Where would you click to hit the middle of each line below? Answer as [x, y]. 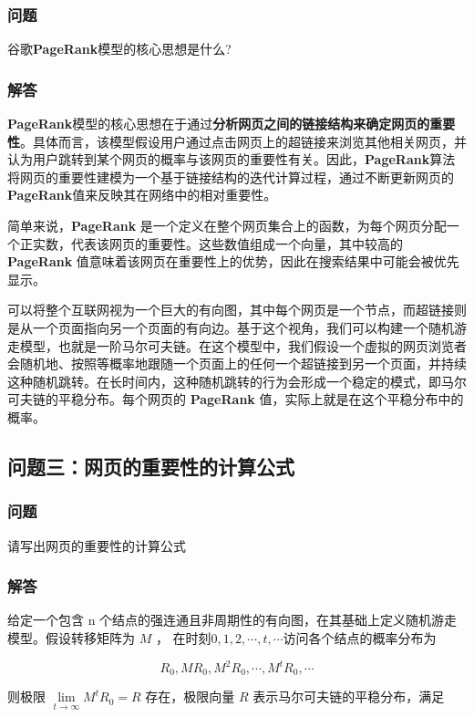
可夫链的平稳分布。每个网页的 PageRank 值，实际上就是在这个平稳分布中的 [236, 399]
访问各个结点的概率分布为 [360, 637]
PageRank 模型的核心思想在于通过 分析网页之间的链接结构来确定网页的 [219, 124]
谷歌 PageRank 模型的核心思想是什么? [119, 49]
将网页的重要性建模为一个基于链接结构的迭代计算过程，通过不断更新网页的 [231, 177]
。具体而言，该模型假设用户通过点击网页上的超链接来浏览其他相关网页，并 [243, 141]
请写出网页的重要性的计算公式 [97, 545]
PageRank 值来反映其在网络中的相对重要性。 [142, 195]
